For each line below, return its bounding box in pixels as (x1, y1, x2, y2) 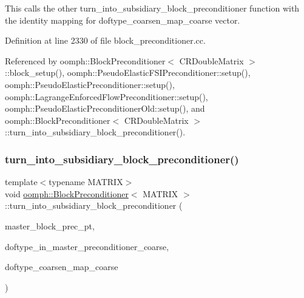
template (5, 175, 38, 188)
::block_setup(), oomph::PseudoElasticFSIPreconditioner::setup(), (5, 66, 251, 79)
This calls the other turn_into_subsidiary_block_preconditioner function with (5, 2, 300, 14)
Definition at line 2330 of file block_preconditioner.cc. (5, 34, 206, 47)
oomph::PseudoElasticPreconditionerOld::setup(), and (5, 102, 205, 115)
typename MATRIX (49, 175, 123, 188)
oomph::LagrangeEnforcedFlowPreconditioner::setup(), (5, 90, 208, 103)
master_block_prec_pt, (5, 219, 95, 232)
